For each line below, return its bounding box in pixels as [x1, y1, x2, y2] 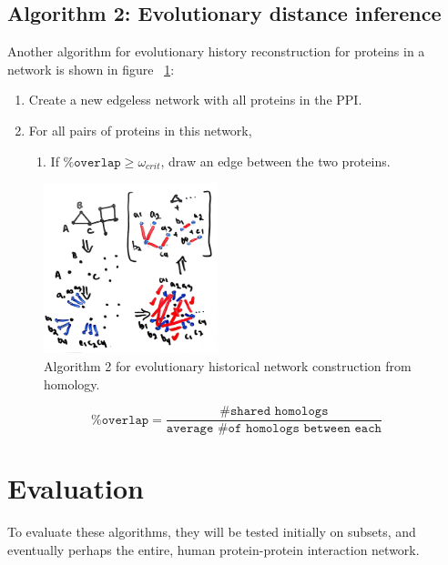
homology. [44, 374, 100, 393]
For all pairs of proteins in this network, [28, 120, 252, 139]
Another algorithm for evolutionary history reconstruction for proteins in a [7, 42, 425, 61]
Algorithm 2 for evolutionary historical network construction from [44, 357, 412, 376]
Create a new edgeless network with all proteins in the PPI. [28, 90, 362, 109]
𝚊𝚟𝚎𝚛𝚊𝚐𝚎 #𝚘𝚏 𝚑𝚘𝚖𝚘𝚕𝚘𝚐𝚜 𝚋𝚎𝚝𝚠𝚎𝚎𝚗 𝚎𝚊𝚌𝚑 [166, 422, 382, 436]
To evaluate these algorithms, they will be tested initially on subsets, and [7, 522, 416, 541]
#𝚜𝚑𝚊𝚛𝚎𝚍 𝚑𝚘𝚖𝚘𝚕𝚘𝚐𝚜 [219, 405, 329, 419]
